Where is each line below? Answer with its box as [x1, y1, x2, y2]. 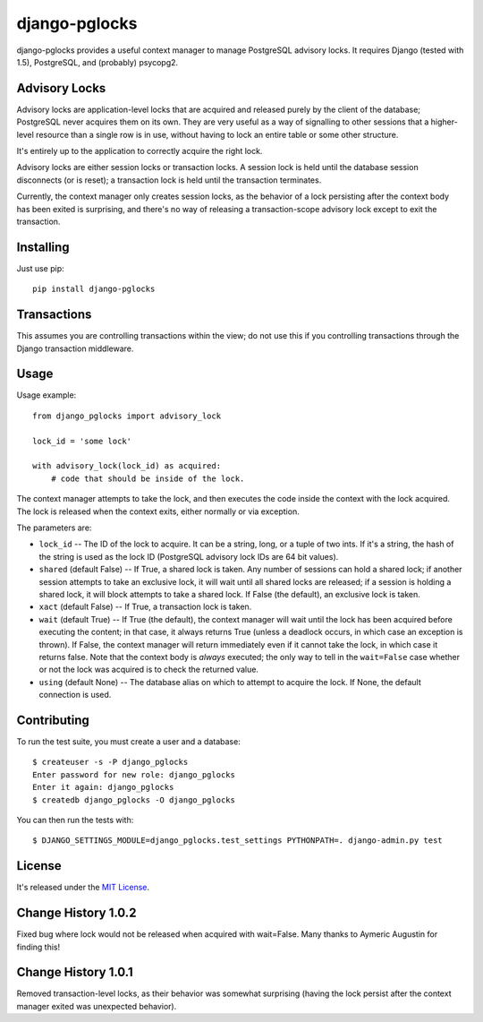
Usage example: [16, 390, 77, 400]
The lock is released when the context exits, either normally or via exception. [16, 506, 300, 517]
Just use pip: [16, 262, 64, 273]
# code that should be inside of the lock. [50, 473, 245, 484]
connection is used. [38, 690, 112, 700]
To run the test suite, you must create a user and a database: [16, 735, 241, 747]
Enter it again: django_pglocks [32, 782, 174, 793]
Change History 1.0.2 [16, 906, 137, 921]
